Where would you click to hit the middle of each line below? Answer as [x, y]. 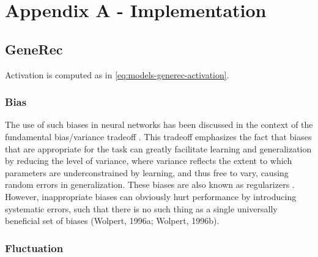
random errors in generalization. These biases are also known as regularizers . [150, 184]
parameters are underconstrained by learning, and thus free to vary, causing [147, 172]
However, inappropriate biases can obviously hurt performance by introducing [151, 196]
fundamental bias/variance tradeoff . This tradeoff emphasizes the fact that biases [158, 136]
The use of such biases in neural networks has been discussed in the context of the [159, 125]
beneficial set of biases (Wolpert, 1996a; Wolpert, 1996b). [112, 221]
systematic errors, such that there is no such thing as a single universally [141, 208]
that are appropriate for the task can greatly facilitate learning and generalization [158, 148]
